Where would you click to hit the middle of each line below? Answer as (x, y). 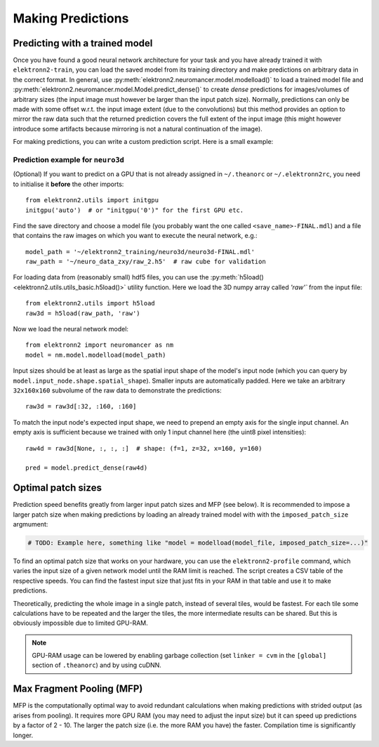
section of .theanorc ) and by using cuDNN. (97, 665)
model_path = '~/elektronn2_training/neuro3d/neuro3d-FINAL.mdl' (140, 252)
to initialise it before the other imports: (68, 184)
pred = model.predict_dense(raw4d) (87, 468)
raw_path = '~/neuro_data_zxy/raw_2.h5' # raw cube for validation (146, 262)
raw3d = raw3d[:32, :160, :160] (81, 406)
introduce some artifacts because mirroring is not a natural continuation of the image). (138, 128)
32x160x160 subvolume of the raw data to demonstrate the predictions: (117, 390)
